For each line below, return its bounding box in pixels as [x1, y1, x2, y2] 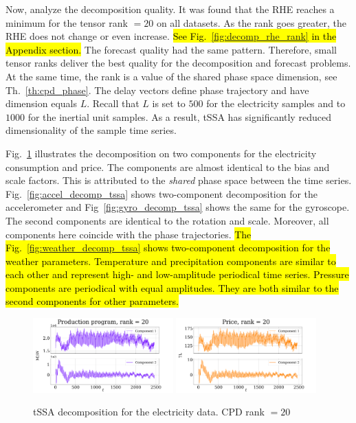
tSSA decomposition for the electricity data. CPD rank [33, 404, 265, 419]
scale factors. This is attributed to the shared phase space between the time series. [5, 173, 352, 187]
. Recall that [87, 96, 140, 111]
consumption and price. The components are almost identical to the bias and [5, 159, 330, 174]
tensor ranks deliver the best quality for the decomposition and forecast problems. [5, 56, 351, 70]
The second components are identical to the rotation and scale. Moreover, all [5, 213, 329, 227]
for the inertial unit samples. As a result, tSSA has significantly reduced [27, 109, 331, 124]
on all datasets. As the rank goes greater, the [156, 15, 347, 30]
